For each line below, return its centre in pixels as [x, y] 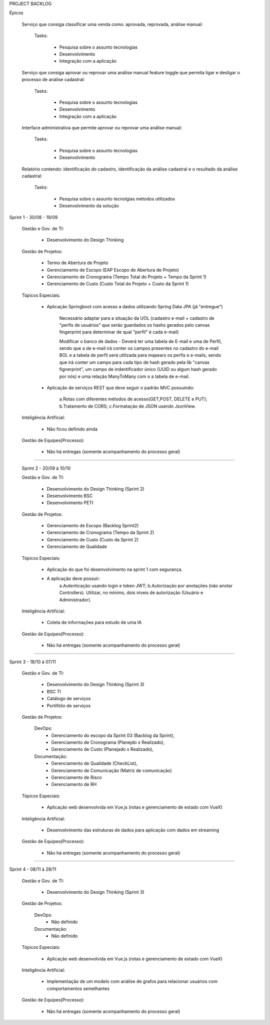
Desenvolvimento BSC [70, 496]
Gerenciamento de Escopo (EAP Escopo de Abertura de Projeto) [113, 270]
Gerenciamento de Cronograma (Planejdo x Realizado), [108, 742]
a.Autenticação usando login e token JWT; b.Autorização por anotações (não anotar [146, 585]
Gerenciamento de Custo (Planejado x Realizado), [102, 749]
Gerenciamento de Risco [76, 777]
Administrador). [75, 599]
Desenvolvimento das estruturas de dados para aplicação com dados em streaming [133, 830]
